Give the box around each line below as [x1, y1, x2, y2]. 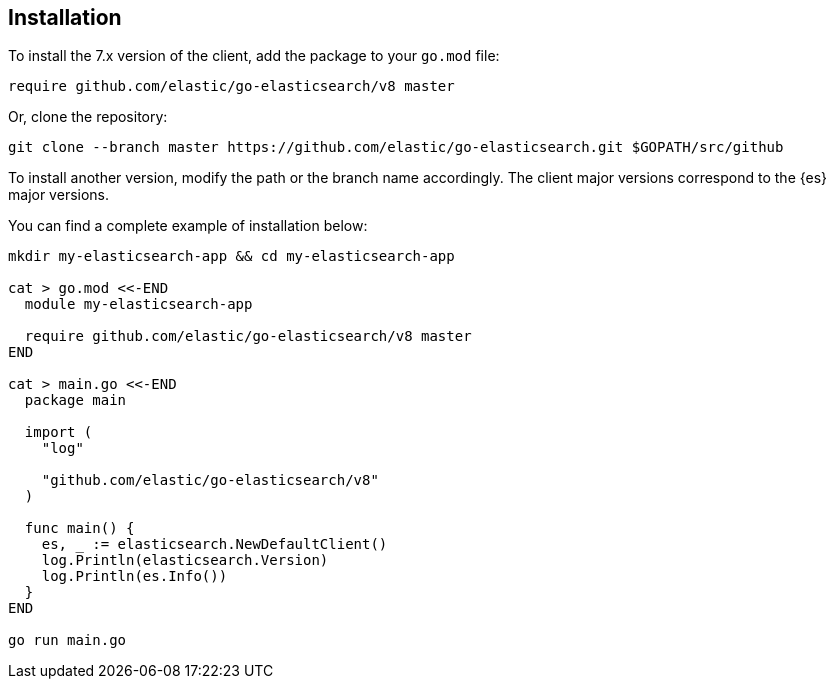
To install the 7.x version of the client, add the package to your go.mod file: [8, 47, 500, 65]
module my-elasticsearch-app [24, 296, 253, 313]
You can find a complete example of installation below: [8, 217, 368, 235]
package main [24, 392, 127, 409]
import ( [24, 424, 93, 441]
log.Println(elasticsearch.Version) [41, 552, 329, 569]
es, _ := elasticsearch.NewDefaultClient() [41, 536, 388, 553]
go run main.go [8, 632, 127, 649]
